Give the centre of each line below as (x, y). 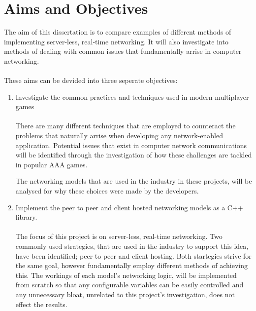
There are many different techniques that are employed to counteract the (126, 126)
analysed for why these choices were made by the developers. (107, 191)
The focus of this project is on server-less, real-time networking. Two (119, 236)
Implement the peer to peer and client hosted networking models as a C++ (129, 207)
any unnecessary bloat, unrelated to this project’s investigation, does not (125, 294)
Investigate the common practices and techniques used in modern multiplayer (132, 97)
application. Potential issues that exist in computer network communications (131, 145)
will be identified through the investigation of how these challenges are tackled (134, 155)
